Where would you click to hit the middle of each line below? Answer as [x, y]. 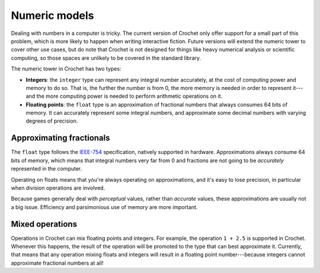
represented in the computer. [47, 169]
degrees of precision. [52, 121]
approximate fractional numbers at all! [57, 263]
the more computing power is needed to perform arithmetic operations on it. [129, 96]
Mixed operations [44, 224]
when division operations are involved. [58, 188]
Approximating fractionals [60, 138]
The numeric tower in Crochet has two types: [66, 69]
